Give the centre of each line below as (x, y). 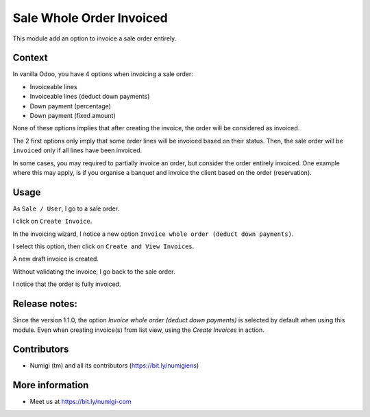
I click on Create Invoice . (52, 221)
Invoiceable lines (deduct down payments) (90, 97)
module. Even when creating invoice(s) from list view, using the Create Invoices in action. (139, 330)
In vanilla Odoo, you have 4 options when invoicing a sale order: (103, 74)
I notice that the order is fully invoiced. (67, 284)
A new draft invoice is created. (56, 259)
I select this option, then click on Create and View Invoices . (103, 246)
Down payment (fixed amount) (73, 116)
